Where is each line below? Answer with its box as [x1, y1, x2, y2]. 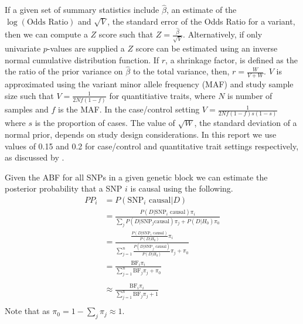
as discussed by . [5, 151, 64, 163]
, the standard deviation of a [194, 117, 297, 129]
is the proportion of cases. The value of [35, 117, 175, 129]
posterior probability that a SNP [5, 182, 122, 195]
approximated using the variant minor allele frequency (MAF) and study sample [5, 78, 294, 90]
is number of [227, 89, 273, 101]
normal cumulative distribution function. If [5, 53, 159, 66]
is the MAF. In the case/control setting [58, 103, 200, 115]
